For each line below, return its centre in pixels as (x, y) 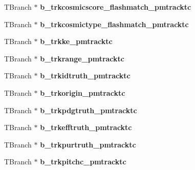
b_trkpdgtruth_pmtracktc (89, 110)
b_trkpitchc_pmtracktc (83, 162)
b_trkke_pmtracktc (76, 41)
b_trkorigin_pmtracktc (83, 92)
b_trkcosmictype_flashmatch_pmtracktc (114, 24)
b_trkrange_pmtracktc (82, 58)
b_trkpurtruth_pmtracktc (88, 144)
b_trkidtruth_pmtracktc (85, 76)
